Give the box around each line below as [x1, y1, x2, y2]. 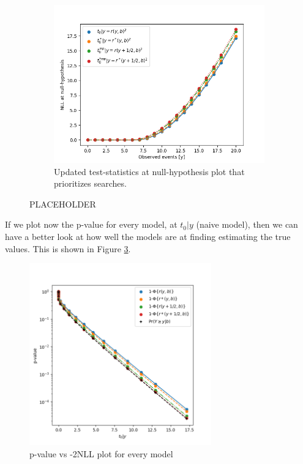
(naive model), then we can [196, 218, 298, 231]
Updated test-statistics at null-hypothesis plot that [54, 165, 245, 178]
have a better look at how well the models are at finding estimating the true [5, 230, 291, 242]
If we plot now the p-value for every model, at [5, 218, 178, 231]
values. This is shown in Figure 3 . [5, 242, 131, 255]
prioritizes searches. [54, 177, 127, 190]
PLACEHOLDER [29, 197, 96, 210]
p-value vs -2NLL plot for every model [29, 447, 173, 460]
